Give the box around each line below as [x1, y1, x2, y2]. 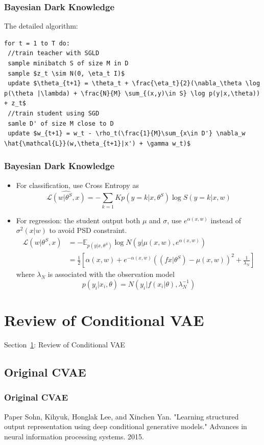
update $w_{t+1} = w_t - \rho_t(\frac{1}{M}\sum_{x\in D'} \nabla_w [8, 130, 246, 137]
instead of [210, 215, 242, 225]
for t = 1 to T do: [4, 39, 70, 47]
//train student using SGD [8, 109, 100, 117]
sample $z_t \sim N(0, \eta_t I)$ [8, 69, 125, 77]
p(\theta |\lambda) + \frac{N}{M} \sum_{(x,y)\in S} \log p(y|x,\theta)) [4, 89, 260, 97]
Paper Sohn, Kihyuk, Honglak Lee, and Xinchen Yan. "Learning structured [4, 411, 239, 421]
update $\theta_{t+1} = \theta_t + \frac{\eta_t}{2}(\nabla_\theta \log [8, 80, 260, 87]
